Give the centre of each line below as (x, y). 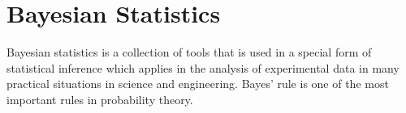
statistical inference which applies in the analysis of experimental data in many (203, 67)
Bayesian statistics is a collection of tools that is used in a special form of (189, 52)
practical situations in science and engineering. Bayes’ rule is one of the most (198, 84)
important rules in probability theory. (100, 99)
